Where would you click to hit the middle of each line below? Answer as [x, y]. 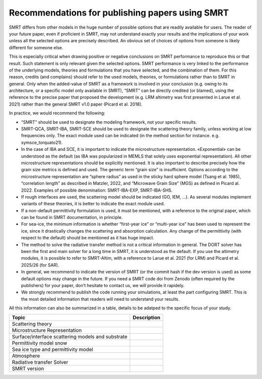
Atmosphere [26, 356]
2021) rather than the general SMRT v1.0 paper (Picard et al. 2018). [76, 104]
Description [147, 317]
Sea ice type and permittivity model [52, 349]
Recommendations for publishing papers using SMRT [119, 13]
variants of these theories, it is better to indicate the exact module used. [93, 204]
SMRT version [28, 368]
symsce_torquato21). [42, 142]
